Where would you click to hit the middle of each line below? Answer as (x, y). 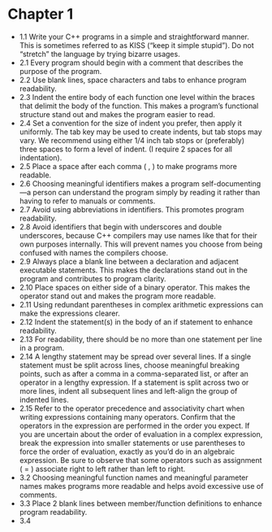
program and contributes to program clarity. (93, 278)
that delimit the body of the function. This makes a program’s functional (139, 106)
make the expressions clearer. (69, 313)
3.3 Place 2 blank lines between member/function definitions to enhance (140, 503)
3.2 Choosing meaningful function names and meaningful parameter (134, 477)
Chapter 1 (41, 14)
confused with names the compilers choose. (93, 252)
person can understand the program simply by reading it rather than (147, 192)
